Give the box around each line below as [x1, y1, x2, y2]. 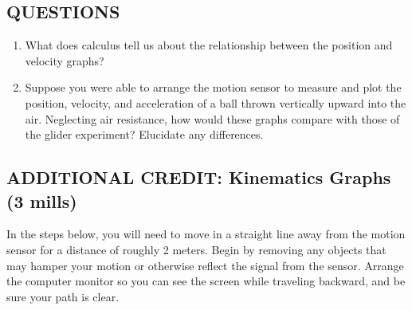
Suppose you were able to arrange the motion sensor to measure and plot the [25, 79, 402, 96]
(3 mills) [6, 188, 77, 213]
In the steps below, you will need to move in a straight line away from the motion [6, 226, 406, 242]
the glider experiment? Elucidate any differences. [25, 126, 264, 143]
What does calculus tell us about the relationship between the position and [25, 37, 393, 53]
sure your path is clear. [6, 288, 120, 304]
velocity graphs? [25, 52, 104, 69]
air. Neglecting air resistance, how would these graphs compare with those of [25, 110, 400, 127]
